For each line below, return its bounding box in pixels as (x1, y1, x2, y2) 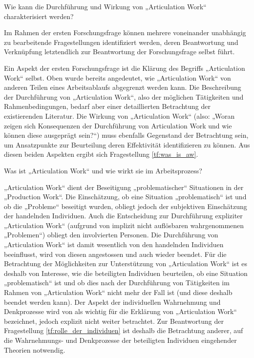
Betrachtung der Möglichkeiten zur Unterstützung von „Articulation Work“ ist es (4, 258, 248, 269)
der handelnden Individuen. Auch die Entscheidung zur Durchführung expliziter (4, 211, 243, 221)
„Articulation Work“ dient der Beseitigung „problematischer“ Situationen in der (4, 182, 244, 192)
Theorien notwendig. (4, 344, 65, 355)
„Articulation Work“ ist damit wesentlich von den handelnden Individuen (4, 239, 224, 250)
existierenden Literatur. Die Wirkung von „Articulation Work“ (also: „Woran (4, 110, 235, 121)
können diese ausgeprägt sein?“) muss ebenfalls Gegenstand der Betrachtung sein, (4, 130, 249, 140)
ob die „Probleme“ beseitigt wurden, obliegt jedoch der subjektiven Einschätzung (4, 201, 247, 211)
